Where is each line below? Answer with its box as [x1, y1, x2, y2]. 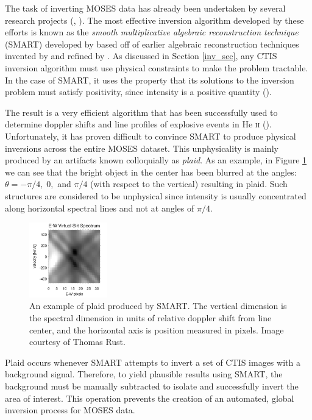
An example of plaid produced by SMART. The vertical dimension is [29, 299, 287, 312]
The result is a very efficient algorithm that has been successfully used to [5, 105, 278, 118]
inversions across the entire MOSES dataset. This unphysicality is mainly [5, 141, 278, 154]
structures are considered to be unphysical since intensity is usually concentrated [5, 189, 307, 202]
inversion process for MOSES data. [5, 404, 135, 416]
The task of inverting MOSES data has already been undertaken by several [5, 2, 286, 14]
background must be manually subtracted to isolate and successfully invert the [5, 379, 299, 392]
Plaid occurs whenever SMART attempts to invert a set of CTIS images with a [5, 355, 300, 368]
